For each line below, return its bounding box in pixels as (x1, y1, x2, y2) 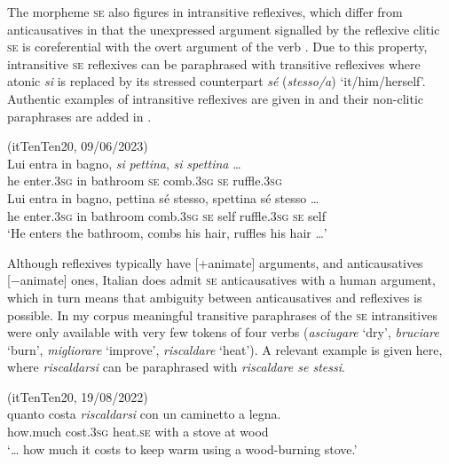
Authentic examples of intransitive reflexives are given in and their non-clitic (7, 89, 423, 107)
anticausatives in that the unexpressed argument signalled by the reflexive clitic (7, 20, 440, 38)
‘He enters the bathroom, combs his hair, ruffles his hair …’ (7, 224, 327, 242)
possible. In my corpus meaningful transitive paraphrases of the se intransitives (7, 305, 437, 324)
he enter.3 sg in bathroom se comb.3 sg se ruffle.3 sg (7, 171, 282, 190)
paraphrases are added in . (7, 106, 152, 125)
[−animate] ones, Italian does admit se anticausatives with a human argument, (7, 271, 436, 289)
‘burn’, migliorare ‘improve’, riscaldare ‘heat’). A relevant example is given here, (7, 340, 443, 358)
